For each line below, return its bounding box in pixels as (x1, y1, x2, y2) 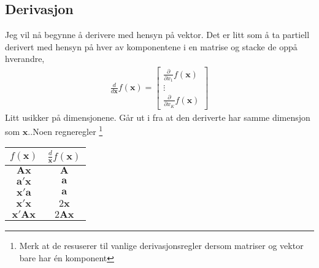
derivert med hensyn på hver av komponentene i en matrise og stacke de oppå (5, 40, 298, 53)
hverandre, (5, 52, 45, 65)
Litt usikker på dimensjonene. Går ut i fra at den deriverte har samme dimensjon (5, 110, 310, 123)
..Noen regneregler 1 (28, 123, 103, 137)
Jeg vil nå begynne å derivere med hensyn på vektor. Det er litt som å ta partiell (5, 28, 310, 41)
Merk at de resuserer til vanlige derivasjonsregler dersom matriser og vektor (19, 239, 304, 252)
